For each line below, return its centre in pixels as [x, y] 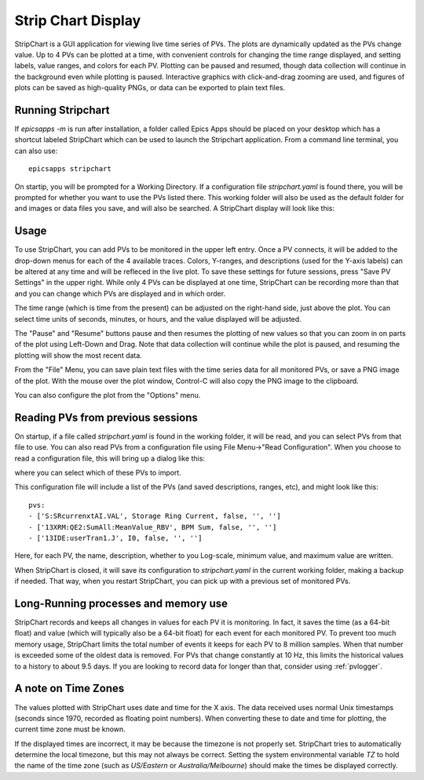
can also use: [36, 151]
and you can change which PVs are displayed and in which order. [120, 293]
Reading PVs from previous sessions [106, 417]
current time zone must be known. [70, 729]
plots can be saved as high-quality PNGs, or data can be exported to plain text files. [150, 88]
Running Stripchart [62, 110]
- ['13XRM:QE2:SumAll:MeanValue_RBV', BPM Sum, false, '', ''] [153, 527]
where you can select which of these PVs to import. [98, 473]
